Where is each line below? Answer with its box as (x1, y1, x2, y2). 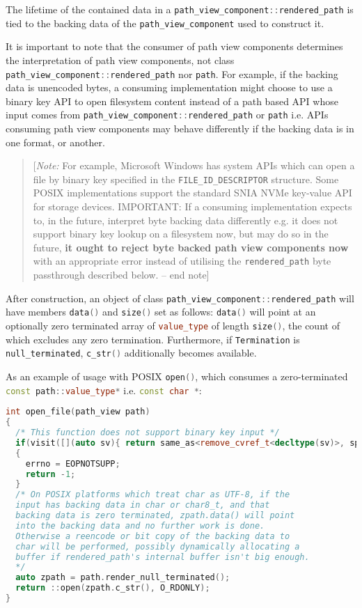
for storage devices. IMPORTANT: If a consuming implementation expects (33, 199, 352, 214)
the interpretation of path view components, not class (6, 52, 235, 67)
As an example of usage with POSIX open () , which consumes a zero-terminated (6, 368, 348, 383)
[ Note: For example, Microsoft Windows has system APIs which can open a (33, 158, 355, 173)
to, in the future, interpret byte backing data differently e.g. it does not (33, 212, 338, 227)
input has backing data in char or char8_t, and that (15, 500, 270, 510)
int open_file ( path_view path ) (6, 407, 150, 417)
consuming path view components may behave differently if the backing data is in (6, 121, 354, 135)
